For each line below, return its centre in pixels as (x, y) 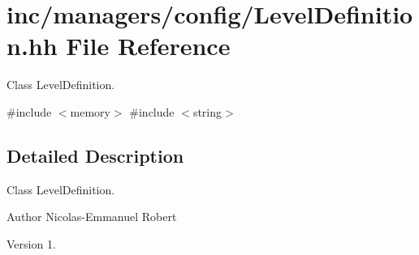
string (207, 111)
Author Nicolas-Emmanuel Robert (92, 217)
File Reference (148, 46)
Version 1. (31, 243)
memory (90, 111)
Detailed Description (95, 155)
